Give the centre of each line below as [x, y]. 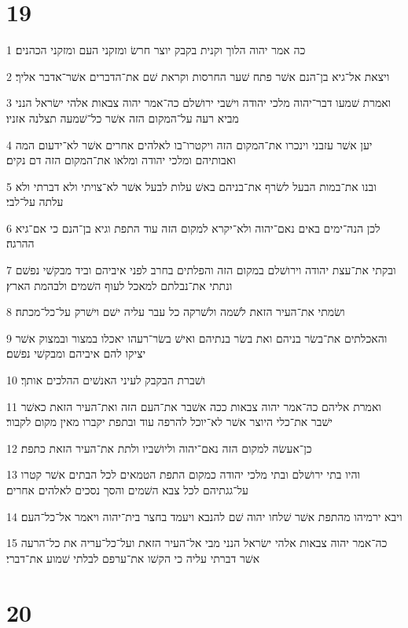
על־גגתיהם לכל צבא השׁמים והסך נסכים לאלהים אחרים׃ [127, 490]
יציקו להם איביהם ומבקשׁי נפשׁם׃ [76, 353]
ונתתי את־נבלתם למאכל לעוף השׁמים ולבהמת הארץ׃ [119, 285]
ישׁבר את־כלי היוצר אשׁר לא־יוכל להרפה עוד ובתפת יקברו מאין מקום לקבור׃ [170, 422]
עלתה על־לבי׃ [35, 202]
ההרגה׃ [20, 243]
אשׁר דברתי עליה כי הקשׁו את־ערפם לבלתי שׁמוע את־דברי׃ [133, 558]
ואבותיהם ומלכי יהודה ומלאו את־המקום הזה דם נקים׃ [121, 160]
